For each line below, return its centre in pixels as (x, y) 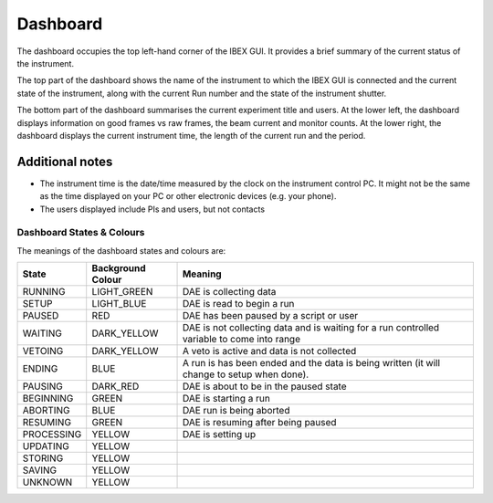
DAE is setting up (219, 435)
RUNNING (44, 292)
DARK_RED (115, 386)
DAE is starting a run (226, 399)
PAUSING (42, 386)
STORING (43, 458)
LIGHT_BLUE (119, 304)
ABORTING (46, 411)
